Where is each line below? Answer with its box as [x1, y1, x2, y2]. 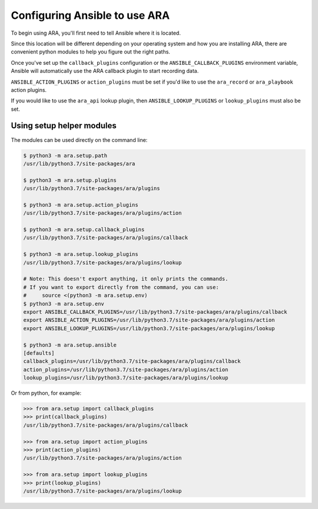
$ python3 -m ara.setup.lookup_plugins [23, 251, 138, 258]
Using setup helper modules [11, 121, 117, 131]
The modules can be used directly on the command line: [11, 136, 148, 144]
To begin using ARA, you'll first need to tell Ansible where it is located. [11, 29, 181, 36]
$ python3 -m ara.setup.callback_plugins [23, 227, 145, 233]
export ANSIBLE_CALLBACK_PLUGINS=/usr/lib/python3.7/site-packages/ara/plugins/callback [23, 308, 288, 315]
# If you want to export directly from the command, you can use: [23, 284, 219, 291]
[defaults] [23, 350, 55, 356]
